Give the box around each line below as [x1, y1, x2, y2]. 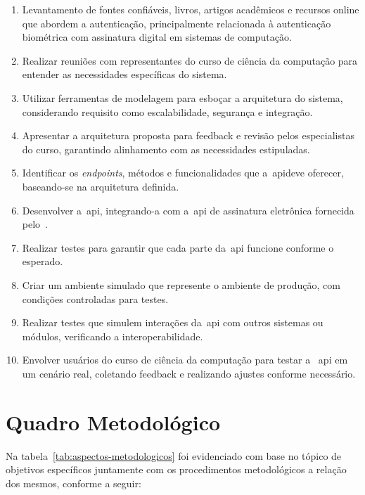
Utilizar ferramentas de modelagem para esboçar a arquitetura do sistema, [22, 90, 343, 105]
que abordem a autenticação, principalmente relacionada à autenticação [22, 15, 331, 30]
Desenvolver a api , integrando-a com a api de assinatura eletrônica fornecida [22, 202, 354, 217]
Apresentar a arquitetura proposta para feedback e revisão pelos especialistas [22, 128, 354, 143]
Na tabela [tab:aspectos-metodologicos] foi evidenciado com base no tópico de [6, 448, 342, 463]
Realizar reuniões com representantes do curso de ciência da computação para [22, 53, 358, 67]
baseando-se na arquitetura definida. [22, 179, 179, 193]
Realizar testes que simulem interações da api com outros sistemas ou [22, 315, 324, 330]
